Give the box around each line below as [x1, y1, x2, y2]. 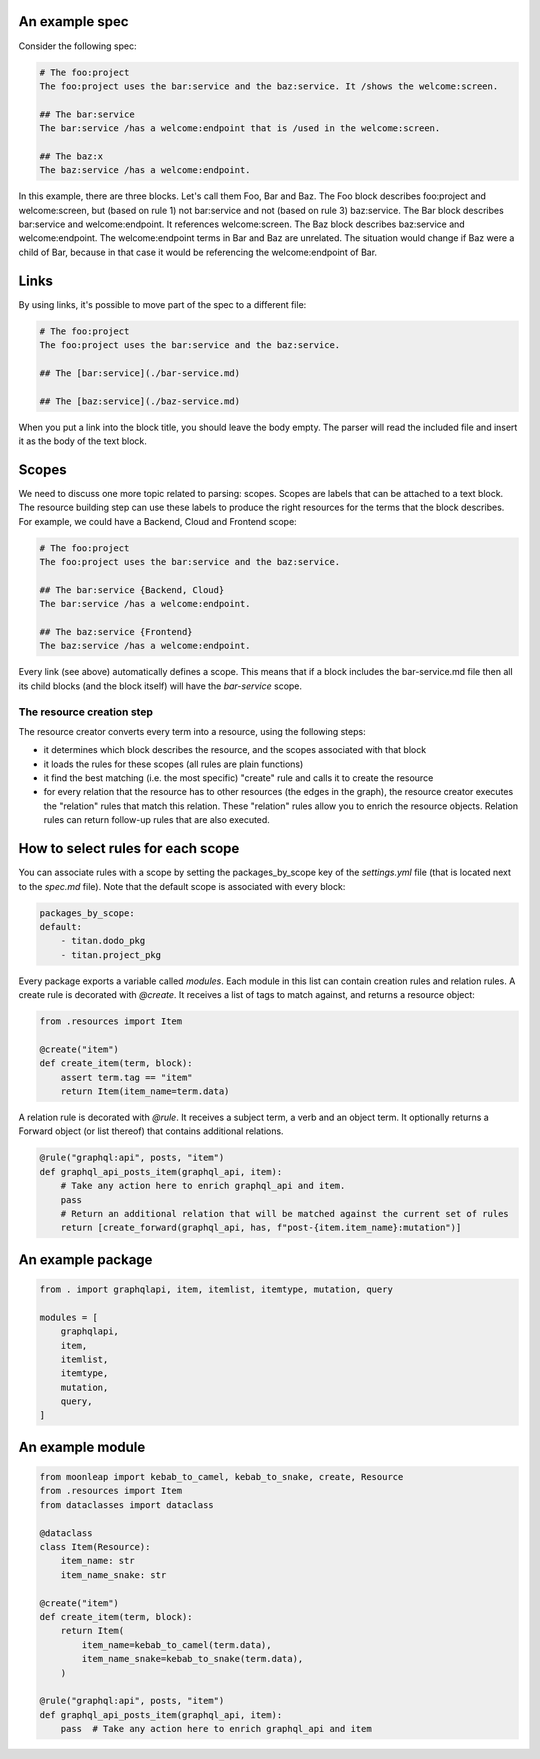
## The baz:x [39, 150, 104, 162]
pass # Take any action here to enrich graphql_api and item [60, 1723, 372, 1735]
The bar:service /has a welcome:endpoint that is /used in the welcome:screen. [39, 123, 441, 134]
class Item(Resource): [39, 1541, 151, 1552]
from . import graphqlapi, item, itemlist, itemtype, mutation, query [39, 1283, 394, 1295]
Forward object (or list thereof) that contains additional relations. [18, 1125, 284, 1137]
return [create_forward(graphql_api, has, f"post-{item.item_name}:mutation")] [60, 1222, 462, 1234]
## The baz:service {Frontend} [39, 626, 194, 638]
